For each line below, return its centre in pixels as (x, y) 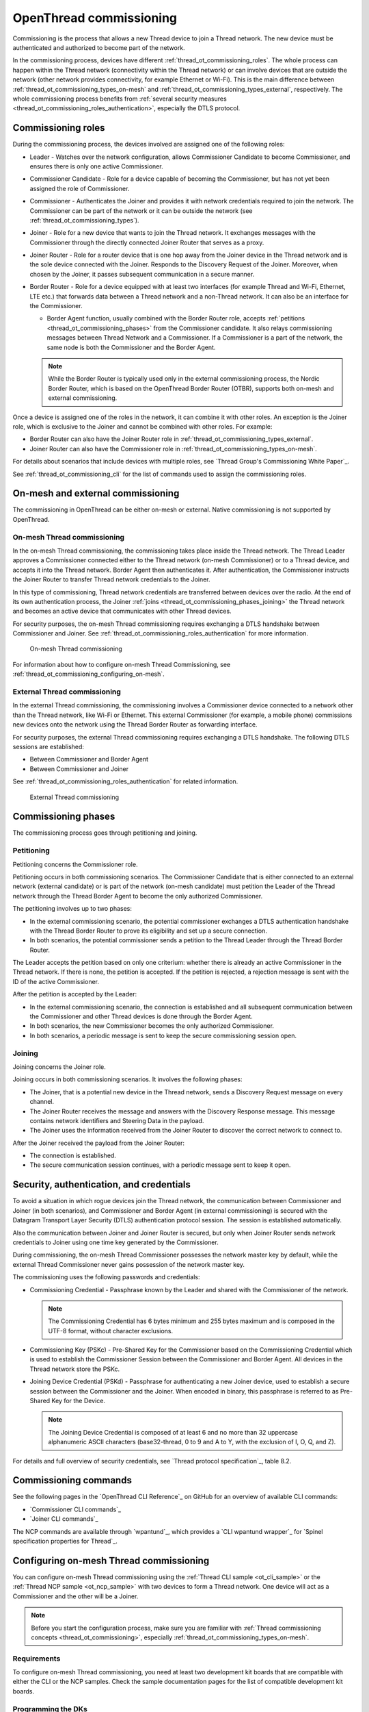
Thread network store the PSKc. (75, 1369)
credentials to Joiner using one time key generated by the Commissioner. (115, 1242)
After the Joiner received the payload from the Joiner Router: (98, 1143)
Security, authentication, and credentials (102, 1185)
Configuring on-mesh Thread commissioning (111, 1560)
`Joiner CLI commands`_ (64, 1519)
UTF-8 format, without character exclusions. (111, 1331)
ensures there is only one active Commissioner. (96, 166)
